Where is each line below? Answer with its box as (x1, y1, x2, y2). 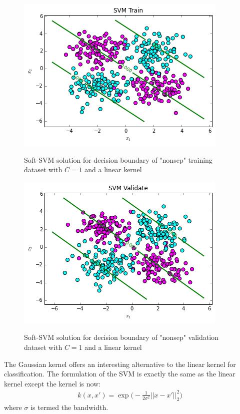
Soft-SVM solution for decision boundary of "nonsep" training (24, 154, 212, 165)
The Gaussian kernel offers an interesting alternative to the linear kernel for (4, 358, 236, 369)
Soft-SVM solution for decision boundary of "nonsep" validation (24, 332, 218, 342)
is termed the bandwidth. (30, 401, 108, 412)
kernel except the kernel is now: (4, 378, 101, 388)
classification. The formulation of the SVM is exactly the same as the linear (4, 368, 235, 379)
